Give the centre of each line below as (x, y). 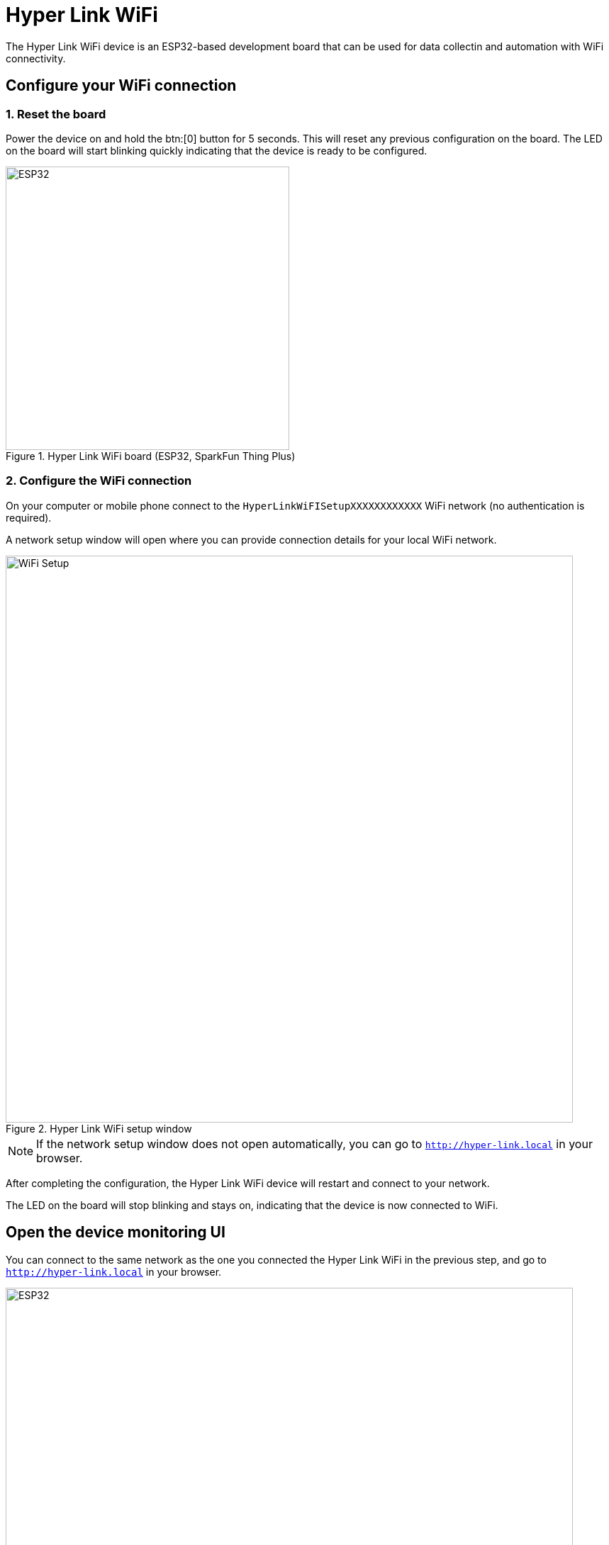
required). (29, 517)
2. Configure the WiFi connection (99, 481)
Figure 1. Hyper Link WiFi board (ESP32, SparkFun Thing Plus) (151, 456)
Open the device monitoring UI (116, 1232)
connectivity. (36, 58)
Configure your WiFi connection (121, 86)
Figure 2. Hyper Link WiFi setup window (99, 1128)
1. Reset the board (56, 114)
